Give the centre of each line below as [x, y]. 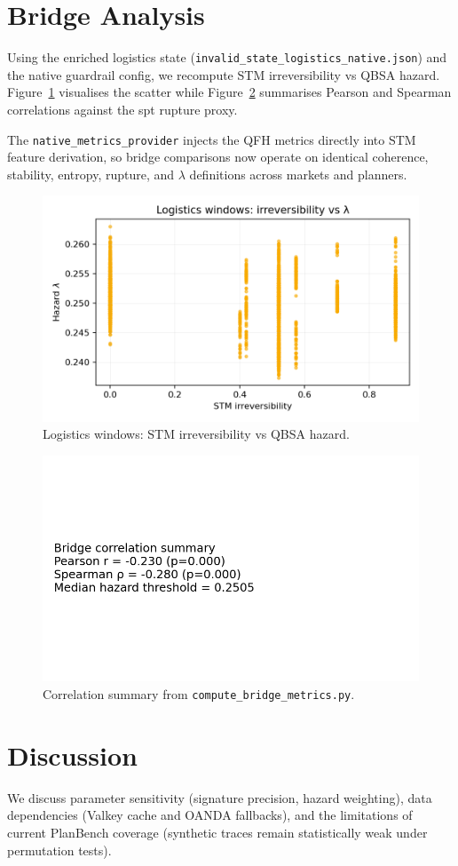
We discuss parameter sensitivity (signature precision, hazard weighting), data [220, 797]
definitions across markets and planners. [298, 174]
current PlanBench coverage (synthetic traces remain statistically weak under [217, 832]
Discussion [72, 755]
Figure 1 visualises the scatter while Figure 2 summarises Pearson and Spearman [229, 92]
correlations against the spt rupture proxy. [122, 109]
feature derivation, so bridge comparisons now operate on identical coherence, [218, 157]
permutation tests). [59, 850]
